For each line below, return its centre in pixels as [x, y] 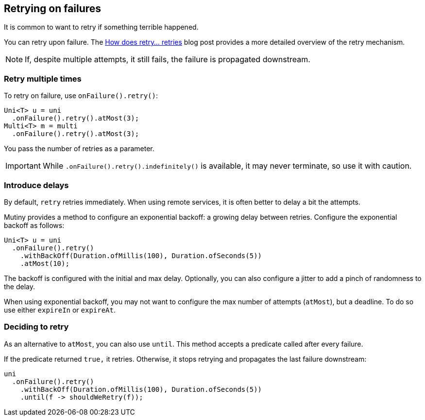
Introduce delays [36, 185]
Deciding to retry [36, 327]
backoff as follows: [34, 225]
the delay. [20, 286]
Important [23, 166]
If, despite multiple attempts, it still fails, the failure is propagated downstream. [168, 60]
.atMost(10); [45, 263]
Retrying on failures [53, 9]
